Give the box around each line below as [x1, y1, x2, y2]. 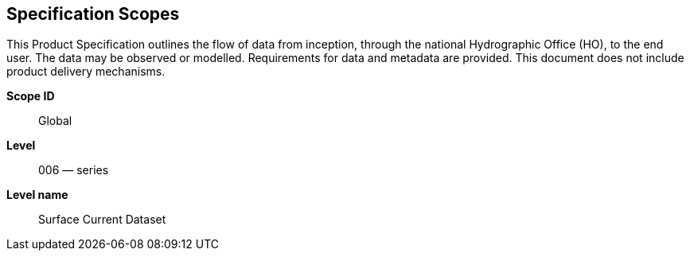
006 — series [38, 163, 109, 177]
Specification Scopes [6, 4, 180, 24]
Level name [6, 188, 68, 202]
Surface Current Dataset [38, 212, 166, 227]
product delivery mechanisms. [6, 64, 166, 79]
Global [38, 114, 72, 128]
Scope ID [6, 89, 55, 103]
